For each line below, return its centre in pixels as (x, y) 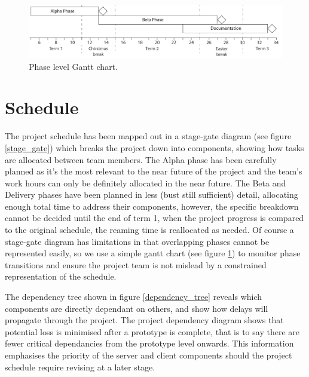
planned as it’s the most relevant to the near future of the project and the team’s (154, 171)
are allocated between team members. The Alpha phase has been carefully (141, 159)
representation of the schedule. (61, 276)
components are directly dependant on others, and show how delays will (137, 308)
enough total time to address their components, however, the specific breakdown (152, 206)
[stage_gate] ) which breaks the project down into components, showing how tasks (154, 147)
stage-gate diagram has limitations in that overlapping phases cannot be (137, 241)
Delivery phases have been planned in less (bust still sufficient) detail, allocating (152, 194)
